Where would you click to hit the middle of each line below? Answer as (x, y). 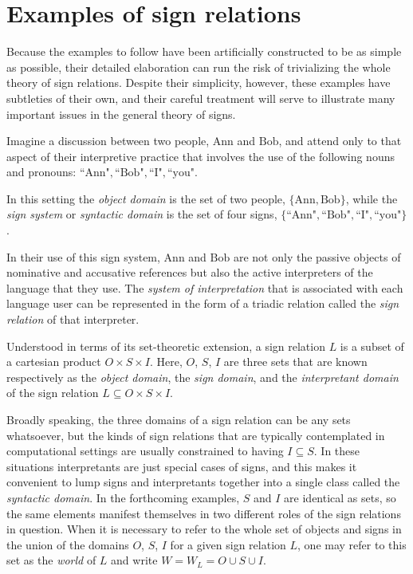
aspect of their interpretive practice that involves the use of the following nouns (201, 156)
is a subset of (372, 346)
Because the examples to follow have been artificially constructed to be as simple (204, 51)
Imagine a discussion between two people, (108, 141)
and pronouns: (41, 172)
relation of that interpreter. (73, 319)
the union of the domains (68, 544)
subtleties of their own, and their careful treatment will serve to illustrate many (201, 98)
